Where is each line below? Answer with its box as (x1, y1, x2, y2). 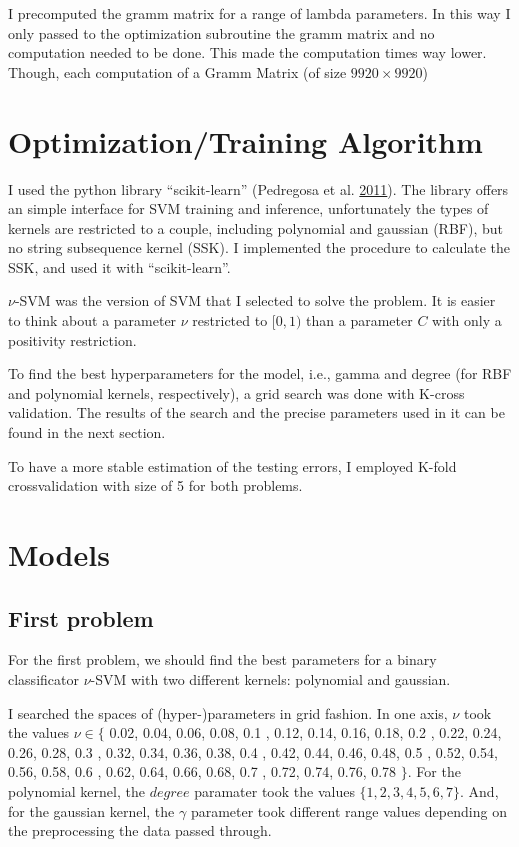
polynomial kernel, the (8, 780, 145, 801)
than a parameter (306, 310, 413, 331)
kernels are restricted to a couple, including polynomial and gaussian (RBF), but (8, 217, 503, 238)
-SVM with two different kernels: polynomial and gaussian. (90, 668, 451, 689)
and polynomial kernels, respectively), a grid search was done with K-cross (8, 382, 465, 403)
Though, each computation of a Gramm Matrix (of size (8, 61, 347, 82)
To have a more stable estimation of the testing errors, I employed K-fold (8, 455, 457, 476)
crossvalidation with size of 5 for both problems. (8, 475, 303, 496)
